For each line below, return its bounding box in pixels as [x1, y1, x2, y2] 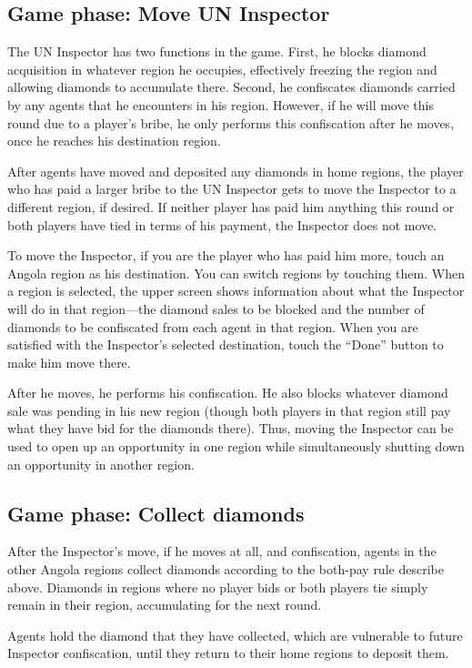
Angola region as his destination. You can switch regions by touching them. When [7, 263, 465, 282]
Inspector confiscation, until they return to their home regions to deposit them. [7, 643, 449, 663]
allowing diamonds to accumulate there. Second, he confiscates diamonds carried [7, 77, 456, 96]
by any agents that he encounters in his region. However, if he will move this [7, 95, 434, 114]
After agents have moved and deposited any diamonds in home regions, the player [7, 161, 464, 180]
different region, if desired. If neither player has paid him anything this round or [7, 197, 455, 216]
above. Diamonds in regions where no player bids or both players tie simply [7, 577, 428, 596]
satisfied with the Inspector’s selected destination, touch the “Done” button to [7, 335, 444, 354]
